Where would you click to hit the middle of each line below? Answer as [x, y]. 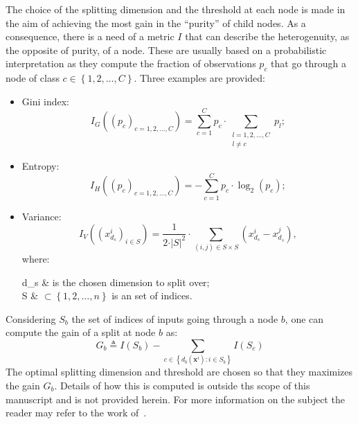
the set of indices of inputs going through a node [175, 318]
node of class [33, 78]
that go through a [309, 63]
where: [36, 259]
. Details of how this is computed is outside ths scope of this [182, 385]
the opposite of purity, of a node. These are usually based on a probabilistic [166, 50]
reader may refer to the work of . [76, 413]
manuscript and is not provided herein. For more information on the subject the [175, 399]
